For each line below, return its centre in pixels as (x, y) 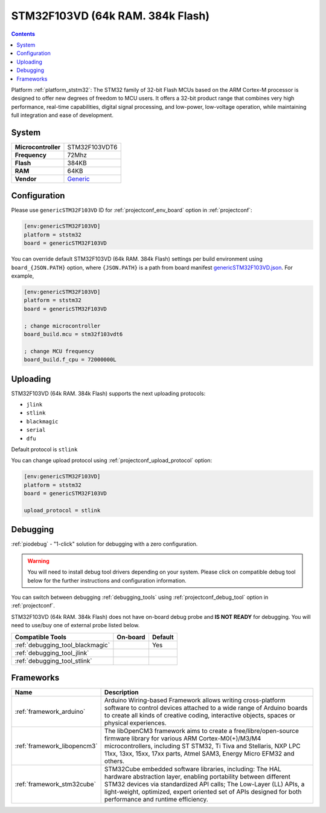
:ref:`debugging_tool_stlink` (53, 661)
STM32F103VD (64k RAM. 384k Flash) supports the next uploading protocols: (108, 393)
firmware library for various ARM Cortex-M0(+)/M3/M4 (183, 739)
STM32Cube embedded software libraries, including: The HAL (193, 769)
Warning (38, 561)
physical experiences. (135, 723)
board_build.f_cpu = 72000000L (70, 360)
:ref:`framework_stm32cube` (56, 785)
